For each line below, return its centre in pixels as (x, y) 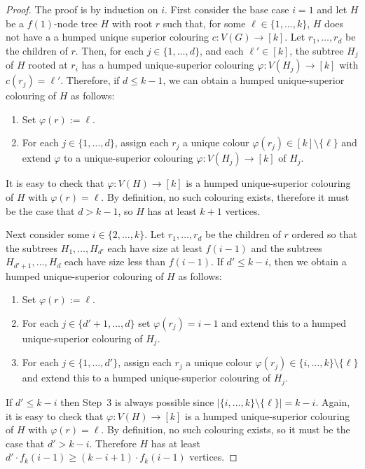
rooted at (48, 65)
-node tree (76, 23)
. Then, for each (109, 50)
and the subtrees (287, 247)
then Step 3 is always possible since (137, 401)
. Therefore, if (90, 80)
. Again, (333, 401)
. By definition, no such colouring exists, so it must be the (226, 429)
